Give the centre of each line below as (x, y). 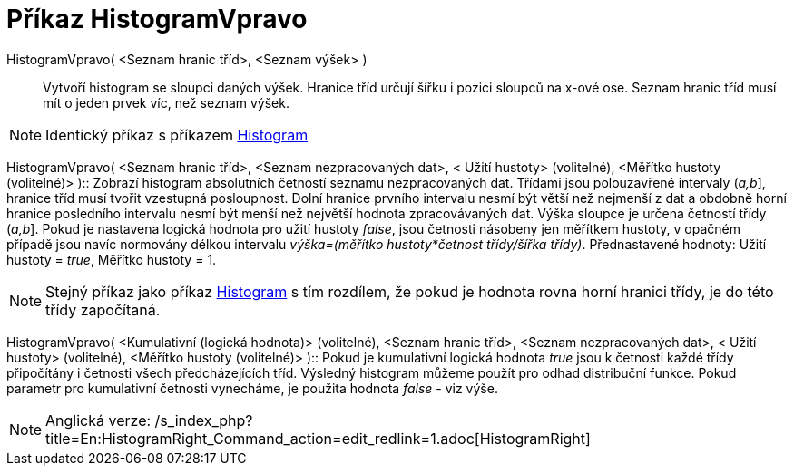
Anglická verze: (98, 420)
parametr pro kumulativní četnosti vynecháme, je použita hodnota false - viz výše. (252, 388)
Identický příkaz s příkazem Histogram (177, 135)
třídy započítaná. (103, 309)
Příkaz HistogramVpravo (157, 19)
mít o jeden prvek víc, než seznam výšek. (166, 102)
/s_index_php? (204, 420)
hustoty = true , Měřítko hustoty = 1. (112, 259)
